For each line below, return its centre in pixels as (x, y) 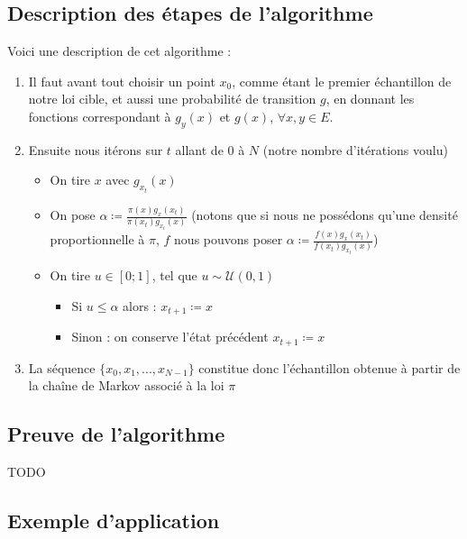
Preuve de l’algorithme (116, 434)
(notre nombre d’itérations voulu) (355, 149)
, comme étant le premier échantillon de (342, 81)
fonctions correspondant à (100, 116)
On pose (73, 215)
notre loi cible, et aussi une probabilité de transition (172, 99)
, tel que (174, 275)
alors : (140, 305)
